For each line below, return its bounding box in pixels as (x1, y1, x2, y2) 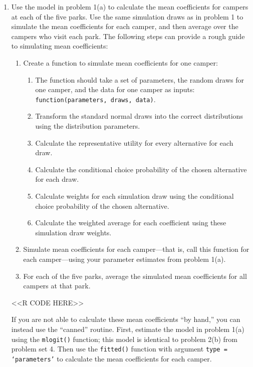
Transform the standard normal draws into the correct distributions (35, 111, 243, 121)
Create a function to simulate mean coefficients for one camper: (23, 57, 218, 68)
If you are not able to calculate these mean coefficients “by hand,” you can (11, 314, 240, 324)
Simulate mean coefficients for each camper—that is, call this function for (23, 244, 249, 254)
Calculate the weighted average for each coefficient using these (35, 217, 226, 228)
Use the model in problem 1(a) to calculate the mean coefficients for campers (11, 2, 248, 12)
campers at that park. (23, 280, 91, 291)
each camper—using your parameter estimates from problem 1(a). (23, 253, 226, 264)
